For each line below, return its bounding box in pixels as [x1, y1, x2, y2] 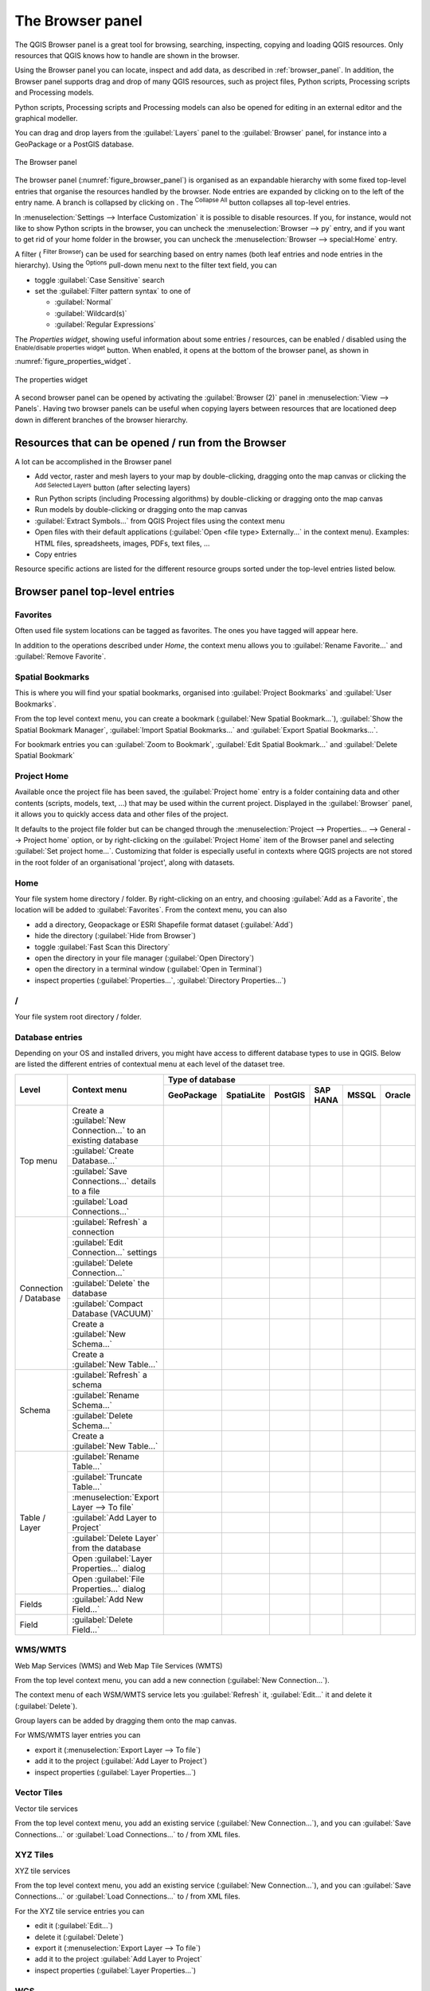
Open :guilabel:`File [72, 1573, 145, 1584]
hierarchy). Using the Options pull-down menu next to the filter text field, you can [14, 259, 278, 270]
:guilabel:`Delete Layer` [72, 1532, 159, 1543]
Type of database [167, 1074, 236, 1085]
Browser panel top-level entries [14, 585, 175, 599]
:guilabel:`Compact [72, 1298, 143, 1309]
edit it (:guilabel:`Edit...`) [34, 1921, 113, 1930]
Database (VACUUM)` [72, 1308, 154, 1319]
